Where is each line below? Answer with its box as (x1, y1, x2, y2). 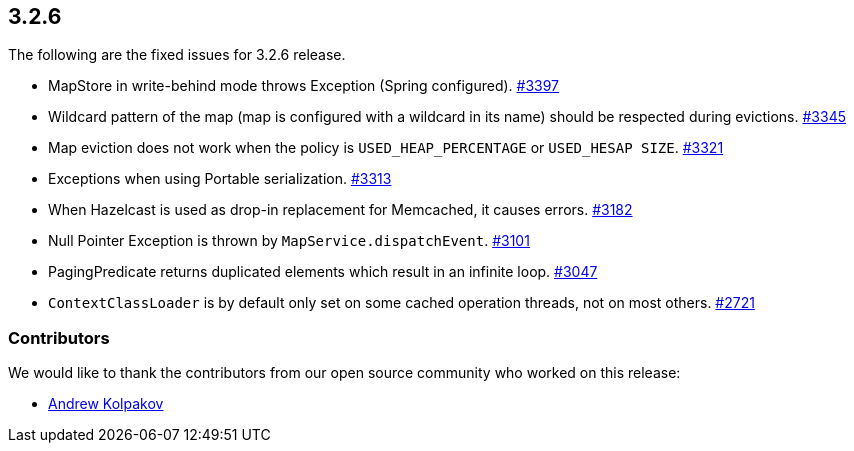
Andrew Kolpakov (48, 395, 164, 413)
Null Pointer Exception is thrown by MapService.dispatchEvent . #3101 (48, 232, 530, 250)
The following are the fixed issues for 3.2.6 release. (8, 46, 346, 64)
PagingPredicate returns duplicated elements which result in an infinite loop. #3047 (48, 263, 598, 281)
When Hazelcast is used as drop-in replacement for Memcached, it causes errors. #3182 (48, 201, 633, 219)
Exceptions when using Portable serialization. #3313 (48, 170, 392, 188)
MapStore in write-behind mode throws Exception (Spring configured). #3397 (48, 77, 560, 95)
